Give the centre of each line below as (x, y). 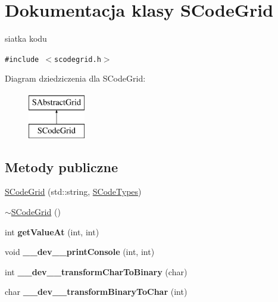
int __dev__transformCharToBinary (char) (96, 271)
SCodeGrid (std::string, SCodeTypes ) (73, 192)
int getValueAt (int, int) (52, 231)
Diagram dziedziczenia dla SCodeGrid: (75, 78)
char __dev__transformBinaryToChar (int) (96, 292)
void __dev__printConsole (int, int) (80, 252)
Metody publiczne (61, 166)
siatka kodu (26, 38)
